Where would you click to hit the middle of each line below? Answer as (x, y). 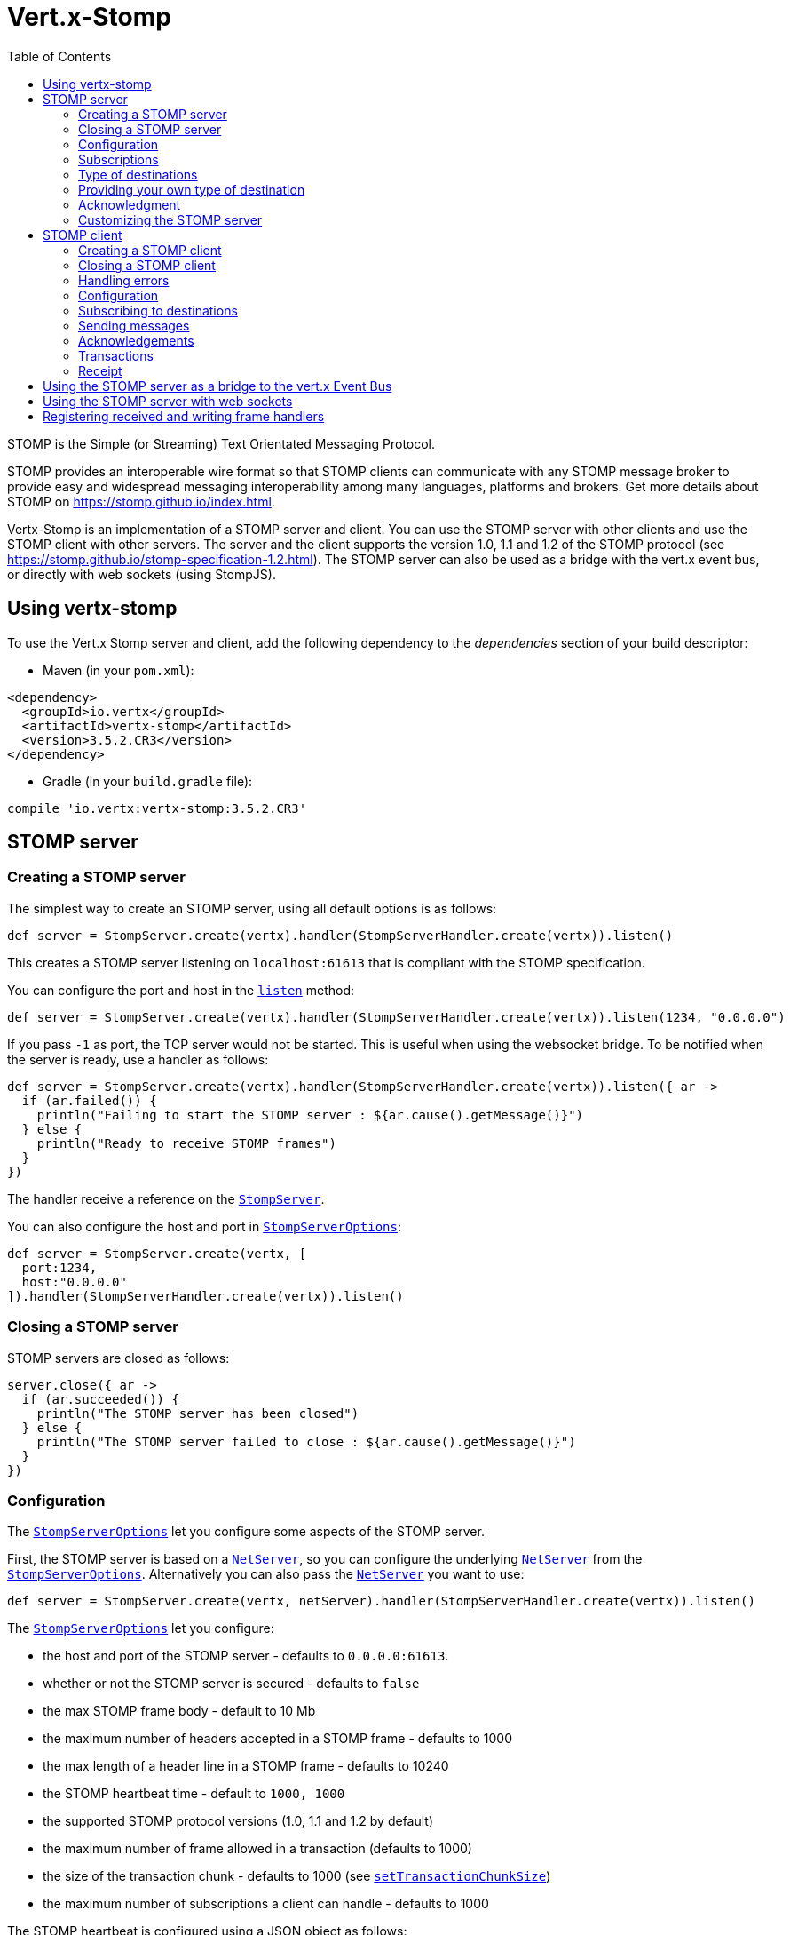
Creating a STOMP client (150, 250)
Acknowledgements (136, 340)
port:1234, (59, 1267)
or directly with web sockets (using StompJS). (142, 574)
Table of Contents (59, 56)
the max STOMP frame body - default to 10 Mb (179, 1711)
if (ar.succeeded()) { (100, 1399)
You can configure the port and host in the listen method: (181, 990)
